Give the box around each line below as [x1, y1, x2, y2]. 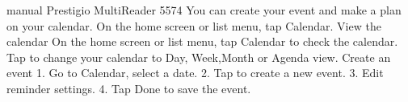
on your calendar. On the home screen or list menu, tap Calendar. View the [6, 17, 381, 34]
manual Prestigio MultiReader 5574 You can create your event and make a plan [6, 2, 402, 18]
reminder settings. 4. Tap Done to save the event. [6, 80, 251, 96]
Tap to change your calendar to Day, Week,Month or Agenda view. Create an [6, 48, 391, 65]
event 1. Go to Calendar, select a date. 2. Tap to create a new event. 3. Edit [6, 64, 384, 81]
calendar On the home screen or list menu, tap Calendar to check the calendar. [6, 33, 398, 50]
